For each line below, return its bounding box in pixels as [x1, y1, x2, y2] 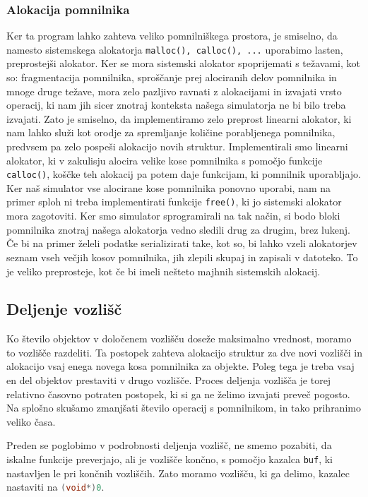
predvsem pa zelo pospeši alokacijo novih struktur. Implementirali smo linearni [6, 139, 348, 154]
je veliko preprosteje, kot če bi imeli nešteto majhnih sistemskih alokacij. [6, 263, 321, 278]
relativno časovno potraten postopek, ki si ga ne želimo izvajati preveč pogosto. [6, 386, 350, 401]
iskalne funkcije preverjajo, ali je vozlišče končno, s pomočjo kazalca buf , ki [6, 452, 333, 467]
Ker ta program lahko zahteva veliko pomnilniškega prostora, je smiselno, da [6, 28, 338, 43]
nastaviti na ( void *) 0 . [6, 479, 105, 494]
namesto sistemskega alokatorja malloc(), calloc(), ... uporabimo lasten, [6, 42, 343, 56]
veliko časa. [6, 414, 56, 429]
